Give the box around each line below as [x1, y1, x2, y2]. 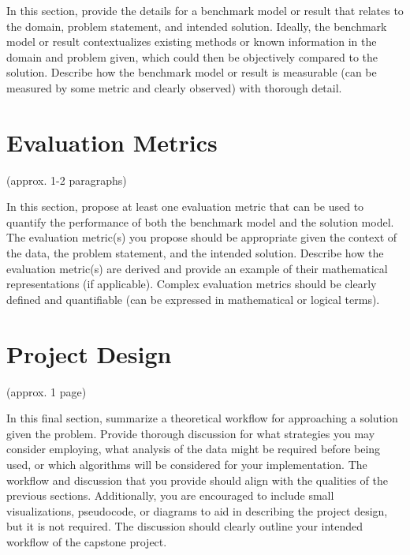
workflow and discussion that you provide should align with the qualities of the [6, 471, 388, 488]
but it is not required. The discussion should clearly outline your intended [6, 518, 363, 534]
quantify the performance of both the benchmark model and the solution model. [6, 213, 394, 230]
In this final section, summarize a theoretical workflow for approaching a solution [6, 410, 398, 426]
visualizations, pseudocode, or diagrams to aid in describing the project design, [6, 502, 388, 519]
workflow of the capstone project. [6, 533, 167, 549]
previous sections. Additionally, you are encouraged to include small [6, 487, 334, 504]
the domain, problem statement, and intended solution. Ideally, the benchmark [6, 17, 387, 34]
